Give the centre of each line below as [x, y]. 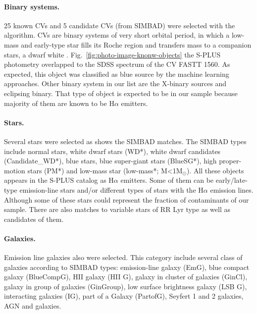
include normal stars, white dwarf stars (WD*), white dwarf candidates [112, 151]
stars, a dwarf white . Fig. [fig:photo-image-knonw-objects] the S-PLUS [112, 54]
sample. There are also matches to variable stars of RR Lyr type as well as [117, 209]
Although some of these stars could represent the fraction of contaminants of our [127, 199]
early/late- [231, 180]
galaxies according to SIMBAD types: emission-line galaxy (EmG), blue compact [127, 267]
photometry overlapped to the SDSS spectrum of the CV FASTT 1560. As [117, 64]
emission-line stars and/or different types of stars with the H [111, 189]
